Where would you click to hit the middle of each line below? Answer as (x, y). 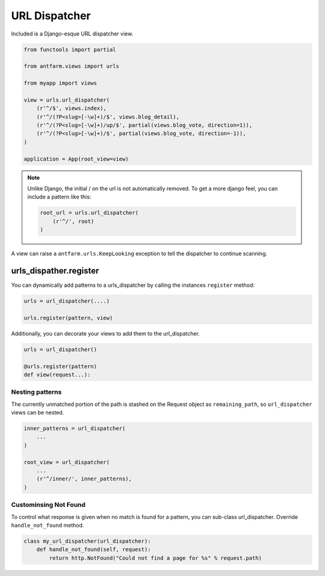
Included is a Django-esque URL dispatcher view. (72, 34)
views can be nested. (38, 412)
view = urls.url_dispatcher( (67, 100)
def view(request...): (57, 375)
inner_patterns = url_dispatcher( (75, 429)
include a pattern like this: (59, 197)
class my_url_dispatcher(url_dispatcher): (87, 541)
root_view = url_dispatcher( (67, 462)
